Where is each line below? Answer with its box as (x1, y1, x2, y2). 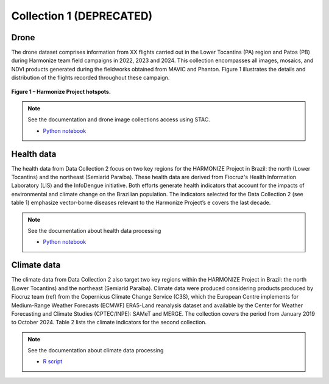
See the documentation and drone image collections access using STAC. (27, 116, 210, 123)
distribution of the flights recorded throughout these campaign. (11, 74, 170, 82)
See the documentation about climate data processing (27, 347, 164, 354)
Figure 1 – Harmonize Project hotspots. (11, 88, 111, 95)
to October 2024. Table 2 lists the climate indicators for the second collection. (11, 319, 207, 326)
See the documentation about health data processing (27, 227, 161, 235)
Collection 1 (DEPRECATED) (11, 9, 153, 23)
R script (43, 358, 63, 365)
